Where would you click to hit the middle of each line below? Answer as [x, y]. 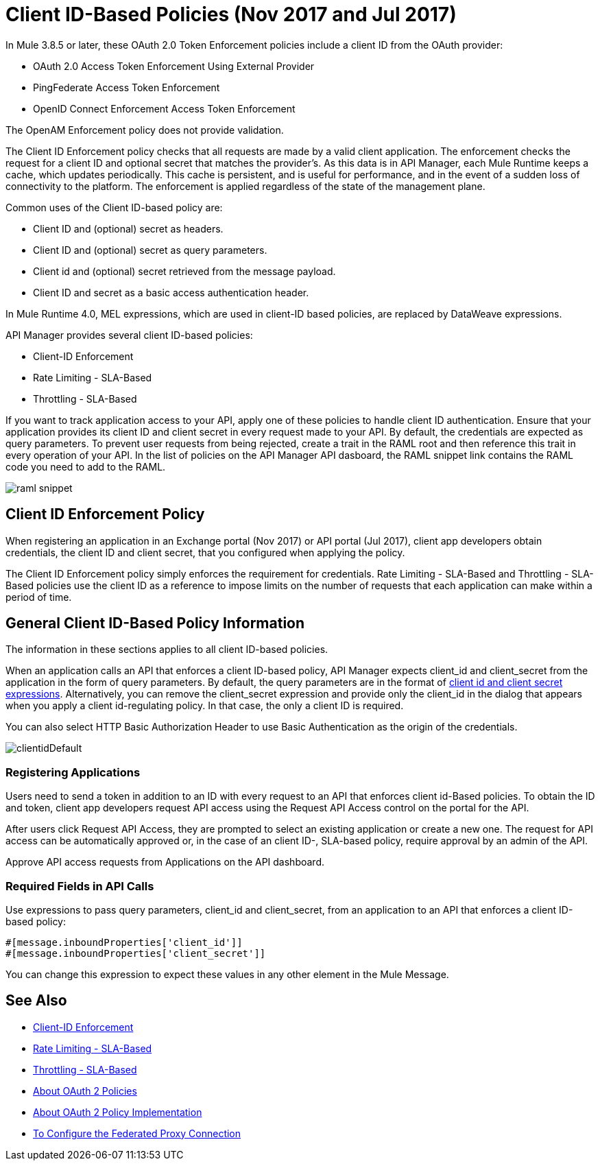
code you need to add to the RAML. [86, 466]
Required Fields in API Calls [80, 886]
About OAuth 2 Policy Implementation [118, 1112]
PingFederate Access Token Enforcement [127, 87]
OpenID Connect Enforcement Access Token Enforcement [164, 108]
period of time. [39, 597]
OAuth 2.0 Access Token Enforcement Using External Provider [174, 66]
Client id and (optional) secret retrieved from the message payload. [184, 271]
